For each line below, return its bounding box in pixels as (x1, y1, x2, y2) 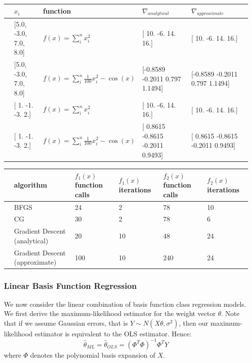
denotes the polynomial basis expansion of (30, 349, 156, 360)
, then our (178, 317, 208, 328)
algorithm (14, 180, 47, 190)
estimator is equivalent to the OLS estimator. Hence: (34, 328, 192, 338)
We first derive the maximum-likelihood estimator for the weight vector (4, 308, 216, 318)
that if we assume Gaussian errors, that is (4, 317, 128, 328)
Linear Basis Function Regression (4, 280, 137, 292)
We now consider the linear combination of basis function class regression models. (4, 299, 246, 309)
